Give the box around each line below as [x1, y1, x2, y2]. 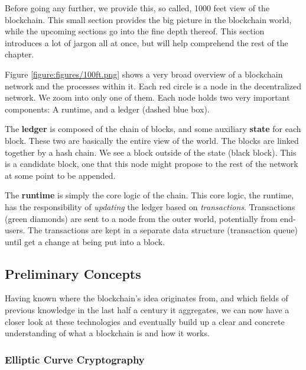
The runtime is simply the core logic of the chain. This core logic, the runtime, [5, 189, 294, 201]
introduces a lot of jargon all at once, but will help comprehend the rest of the [5, 36, 288, 49]
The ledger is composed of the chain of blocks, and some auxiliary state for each [5, 123, 301, 135]
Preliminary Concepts [5, 264, 141, 282]
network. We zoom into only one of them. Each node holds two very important [5, 91, 290, 104]
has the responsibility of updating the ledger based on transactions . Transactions [5, 200, 295, 213]
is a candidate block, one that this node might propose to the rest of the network [5, 157, 298, 170]
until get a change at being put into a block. [5, 235, 165, 247]
